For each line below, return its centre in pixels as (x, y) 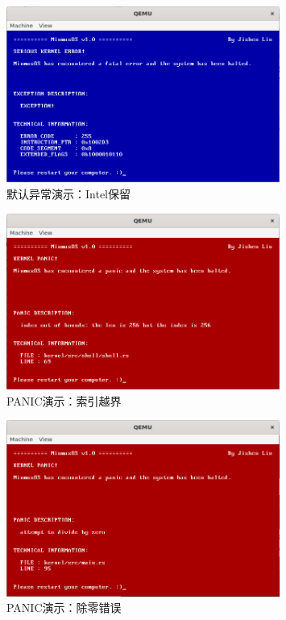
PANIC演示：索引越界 (64, 400)
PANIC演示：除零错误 (64, 608)
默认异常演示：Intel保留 (68, 194)
